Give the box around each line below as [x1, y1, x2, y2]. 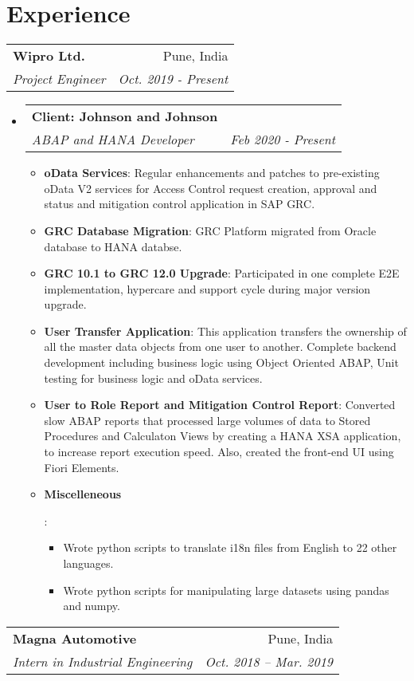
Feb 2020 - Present [230, 130, 336, 149]
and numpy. [63, 597, 120, 614]
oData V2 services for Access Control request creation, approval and [44, 179, 377, 196]
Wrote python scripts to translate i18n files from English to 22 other [63, 539, 397, 556]
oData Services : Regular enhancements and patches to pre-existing [44, 164, 380, 181]
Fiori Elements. [44, 459, 119, 475]
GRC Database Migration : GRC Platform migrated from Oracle [44, 222, 377, 238]
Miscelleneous [44, 486, 122, 502]
